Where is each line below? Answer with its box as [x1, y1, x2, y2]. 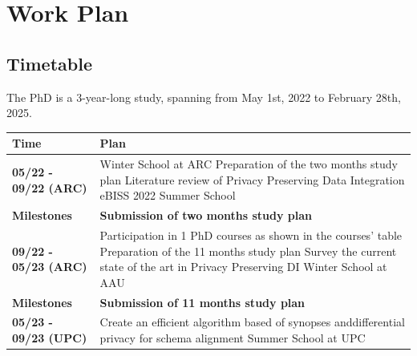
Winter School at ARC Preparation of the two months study [99, 156, 398, 172]
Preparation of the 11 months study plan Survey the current [99, 242, 397, 259]
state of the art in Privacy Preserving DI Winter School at [99, 258, 387, 275]
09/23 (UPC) [12, 330, 87, 346]
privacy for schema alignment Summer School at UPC [99, 330, 366, 346]
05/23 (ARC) [12, 258, 87, 275]
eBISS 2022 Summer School [99, 187, 236, 204]
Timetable [6, 51, 92, 75]
